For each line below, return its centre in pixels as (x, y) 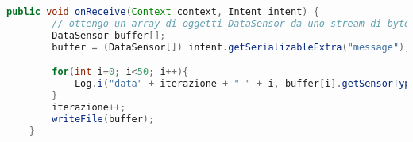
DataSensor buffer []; (109, 35)
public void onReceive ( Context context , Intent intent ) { (163, 12)
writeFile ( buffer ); (103, 119)
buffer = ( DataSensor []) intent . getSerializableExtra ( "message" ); (231, 47)
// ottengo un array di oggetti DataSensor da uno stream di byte (231, 23)
